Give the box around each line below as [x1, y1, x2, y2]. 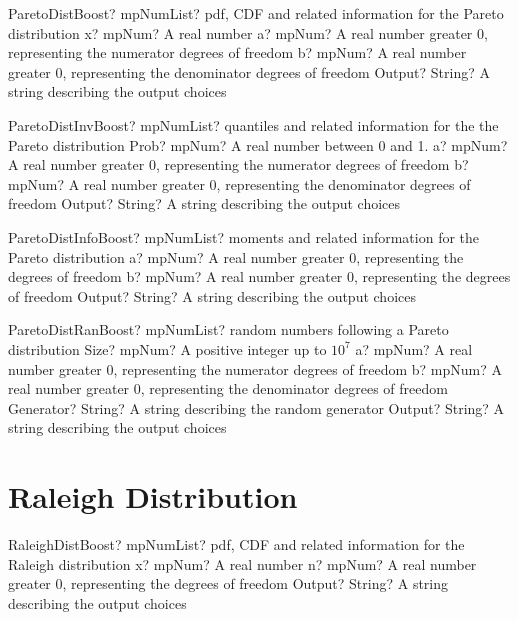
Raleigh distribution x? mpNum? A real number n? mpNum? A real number [8, 553, 477, 574]
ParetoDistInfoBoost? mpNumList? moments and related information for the [8, 226, 480, 247]
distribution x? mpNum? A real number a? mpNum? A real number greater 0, [8, 22, 488, 43]
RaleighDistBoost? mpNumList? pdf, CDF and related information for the [8, 534, 465, 554]
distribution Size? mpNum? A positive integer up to [8, 338, 327, 359]
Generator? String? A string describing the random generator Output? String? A [8, 397, 505, 418]
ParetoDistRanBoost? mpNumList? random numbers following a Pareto [8, 319, 449, 340]
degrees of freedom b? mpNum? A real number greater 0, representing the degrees [8, 266, 511, 287]
